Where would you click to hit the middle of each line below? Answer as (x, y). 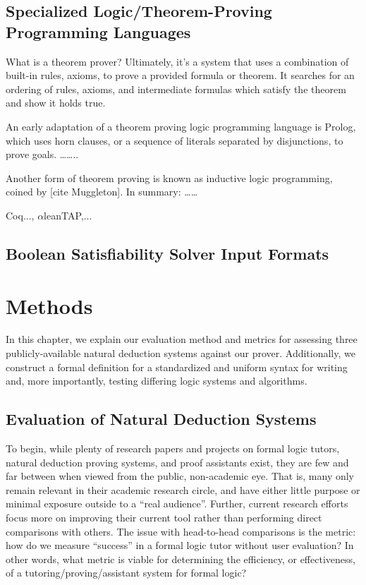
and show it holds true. (56, 103)
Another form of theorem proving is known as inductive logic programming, (169, 177)
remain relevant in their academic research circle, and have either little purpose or (183, 489)
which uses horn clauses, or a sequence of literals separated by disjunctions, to (175, 140)
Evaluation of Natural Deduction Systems (161, 419)
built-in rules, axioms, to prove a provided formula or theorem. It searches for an (180, 75)
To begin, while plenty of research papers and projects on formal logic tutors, (173, 448)
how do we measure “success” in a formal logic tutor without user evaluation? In (180, 545)
